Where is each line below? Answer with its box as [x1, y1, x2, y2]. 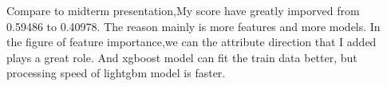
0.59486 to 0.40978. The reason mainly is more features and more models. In [6, 18, 381, 34]
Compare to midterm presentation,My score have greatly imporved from [6, 2, 360, 18]
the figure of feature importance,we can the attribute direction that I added [6, 33, 377, 50]
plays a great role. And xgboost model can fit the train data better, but [6, 49, 357, 65]
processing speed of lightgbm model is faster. [6, 64, 226, 81]
